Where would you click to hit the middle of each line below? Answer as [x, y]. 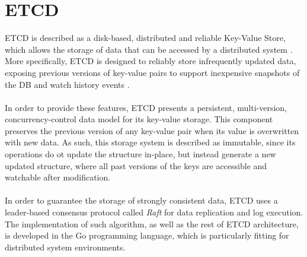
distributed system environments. [65, 247]
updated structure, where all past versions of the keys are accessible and [136, 165]
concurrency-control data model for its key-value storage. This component [139, 119]
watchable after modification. [58, 177]
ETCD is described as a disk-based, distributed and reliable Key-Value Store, [145, 38]
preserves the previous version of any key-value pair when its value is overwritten [152, 130]
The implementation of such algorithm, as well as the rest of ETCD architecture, [152, 223]
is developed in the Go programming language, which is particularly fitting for [147, 235]
